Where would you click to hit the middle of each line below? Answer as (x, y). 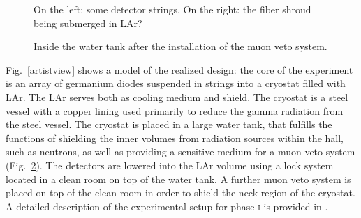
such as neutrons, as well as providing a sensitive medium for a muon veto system (180, 151)
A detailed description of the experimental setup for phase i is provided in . (167, 206)
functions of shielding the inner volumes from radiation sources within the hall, (175, 138)
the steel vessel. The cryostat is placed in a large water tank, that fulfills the (169, 124)
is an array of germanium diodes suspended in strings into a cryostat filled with (176, 83)
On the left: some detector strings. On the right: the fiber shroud (172, 9)
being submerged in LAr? (88, 23)
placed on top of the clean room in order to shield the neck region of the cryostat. (180, 193)
